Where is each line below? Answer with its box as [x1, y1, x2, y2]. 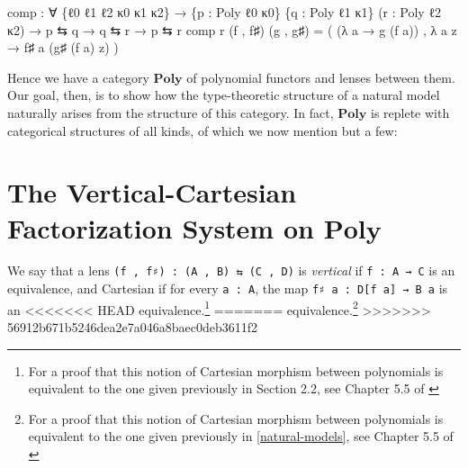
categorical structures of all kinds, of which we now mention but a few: [7, 121, 398, 139]
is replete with [370, 103, 450, 121]
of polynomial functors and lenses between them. [186, 67, 455, 86]
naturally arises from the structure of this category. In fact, [7, 103, 334, 121]
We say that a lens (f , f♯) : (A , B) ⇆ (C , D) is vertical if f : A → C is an [7, 261, 455, 280]
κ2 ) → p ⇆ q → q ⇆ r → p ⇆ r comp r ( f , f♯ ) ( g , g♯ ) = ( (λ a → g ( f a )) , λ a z [7, 20, 457, 39]
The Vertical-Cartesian [7, 174, 297, 211]
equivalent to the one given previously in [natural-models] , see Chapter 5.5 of [28, 427, 454, 445]
